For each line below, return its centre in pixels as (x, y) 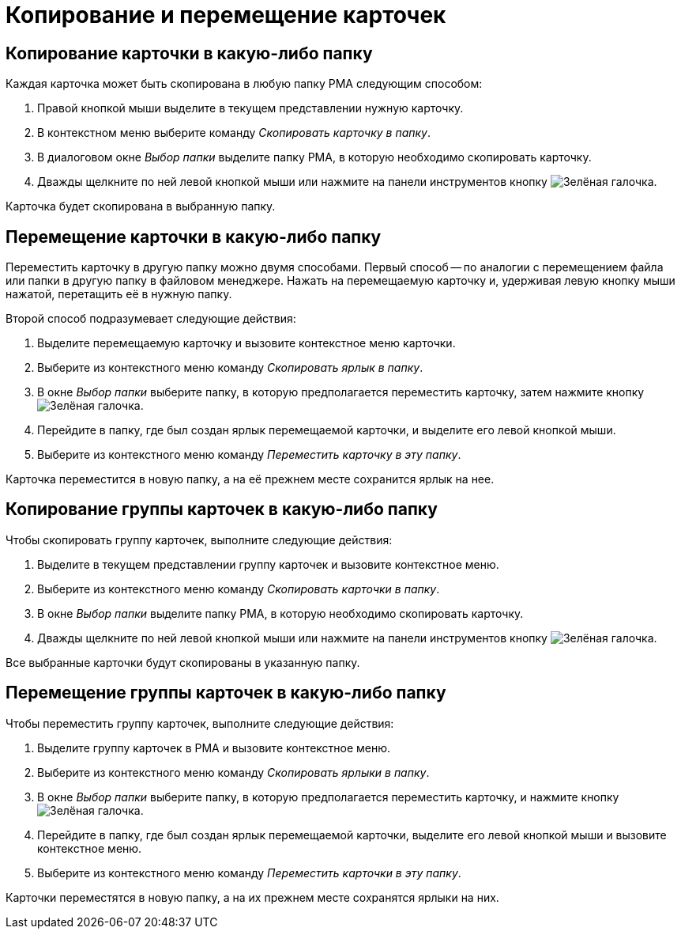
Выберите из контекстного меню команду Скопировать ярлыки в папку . (233, 772)
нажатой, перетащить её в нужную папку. (119, 294)
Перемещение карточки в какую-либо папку (194, 237)
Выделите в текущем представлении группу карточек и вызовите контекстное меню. (268, 564)
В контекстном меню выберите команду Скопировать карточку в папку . (234, 133)
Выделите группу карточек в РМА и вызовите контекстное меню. (214, 748)
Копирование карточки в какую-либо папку (189, 53)
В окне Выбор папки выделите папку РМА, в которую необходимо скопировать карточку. (280, 613)
